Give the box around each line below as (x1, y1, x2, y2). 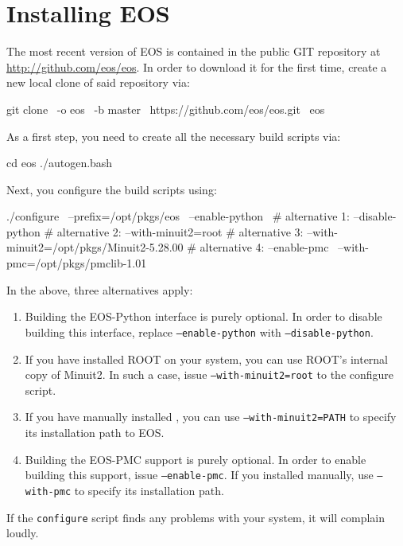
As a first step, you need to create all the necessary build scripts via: (6, 127, 341, 144)
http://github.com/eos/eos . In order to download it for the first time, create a (6, 58, 387, 75)
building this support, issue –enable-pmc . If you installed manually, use (25, 466, 374, 483)
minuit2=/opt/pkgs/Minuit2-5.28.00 (6, 239, 184, 255)
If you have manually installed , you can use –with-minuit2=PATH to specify (25, 408, 397, 425)
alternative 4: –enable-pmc (200, 239, 329, 255)
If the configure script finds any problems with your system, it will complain (6, 509, 385, 525)
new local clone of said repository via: (6, 74, 190, 91)
